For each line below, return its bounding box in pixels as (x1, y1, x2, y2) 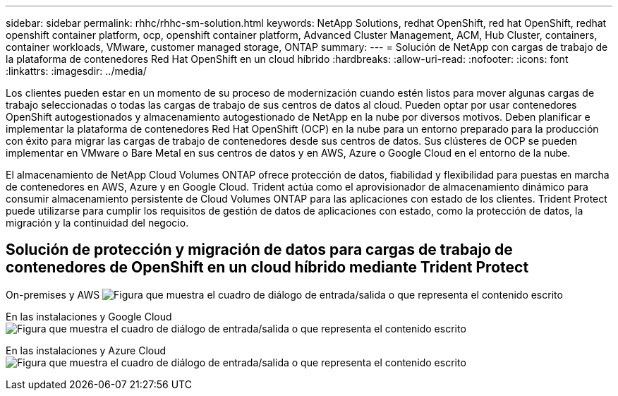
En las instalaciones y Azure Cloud (6, 344, 166, 356)
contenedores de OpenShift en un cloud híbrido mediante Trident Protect (6, 258, 529, 277)
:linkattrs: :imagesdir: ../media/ (6, 65, 147, 77)
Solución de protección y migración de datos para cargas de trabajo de (6, 241, 513, 259)
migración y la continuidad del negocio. (6, 217, 189, 229)
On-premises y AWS (6, 288, 100, 301)
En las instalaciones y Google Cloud (6, 310, 172, 323)
